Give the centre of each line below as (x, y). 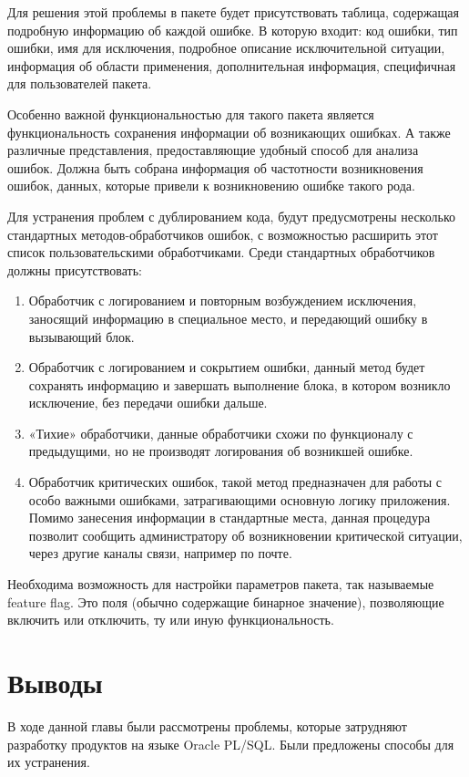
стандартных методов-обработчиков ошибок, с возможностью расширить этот (223, 234)
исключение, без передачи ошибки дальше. (148, 403)
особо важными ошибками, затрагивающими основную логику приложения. (240, 499)
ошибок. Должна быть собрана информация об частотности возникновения (215, 167)
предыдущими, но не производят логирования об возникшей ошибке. (221, 451)
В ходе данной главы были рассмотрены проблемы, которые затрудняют (207, 725)
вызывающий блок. (82, 336)
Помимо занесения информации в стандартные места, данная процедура (229, 518)
